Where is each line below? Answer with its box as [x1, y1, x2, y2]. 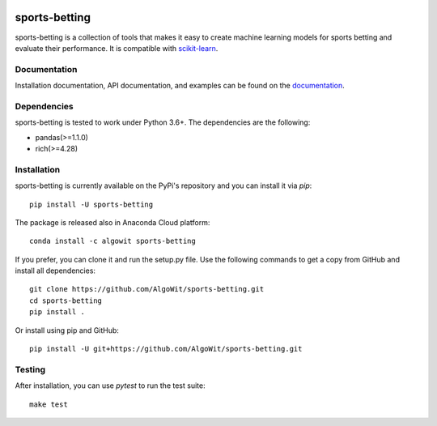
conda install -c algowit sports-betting [29, 236, 196, 246]
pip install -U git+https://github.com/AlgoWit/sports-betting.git [29, 344, 303, 354]
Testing [15, 364, 46, 375]
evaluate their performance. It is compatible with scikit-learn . [15, 43, 218, 53]
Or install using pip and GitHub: [15, 325, 119, 335]
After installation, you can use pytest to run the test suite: [15, 381, 206, 390]
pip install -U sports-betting [29, 199, 154, 209]
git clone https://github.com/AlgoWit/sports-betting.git [29, 284, 265, 294]
